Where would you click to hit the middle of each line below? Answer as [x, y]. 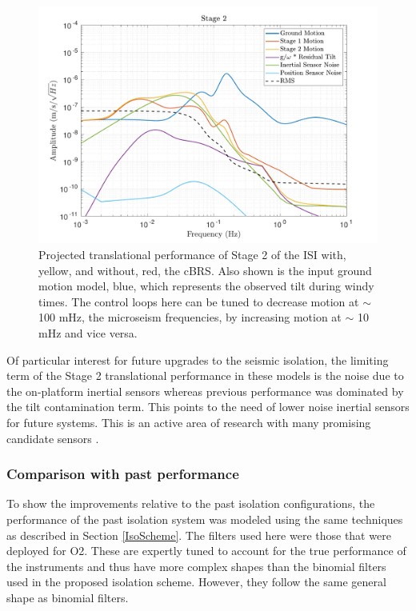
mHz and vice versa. [88, 333]
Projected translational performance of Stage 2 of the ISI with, [192, 255]
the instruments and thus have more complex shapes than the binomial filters [196, 566]
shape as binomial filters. [68, 597]
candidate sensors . [53, 438]
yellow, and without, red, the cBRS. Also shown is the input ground [205, 270]
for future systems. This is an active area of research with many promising [189, 422]
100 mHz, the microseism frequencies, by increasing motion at [190, 317]
